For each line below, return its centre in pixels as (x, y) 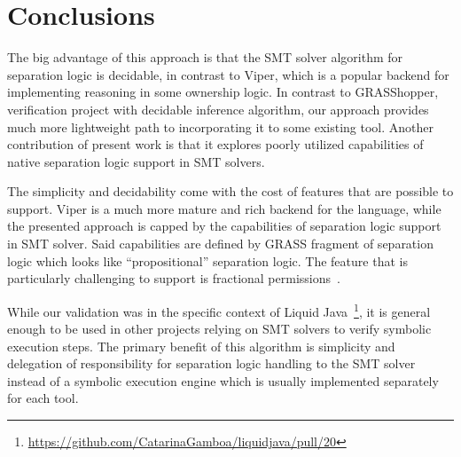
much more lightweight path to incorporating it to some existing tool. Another (220, 126)
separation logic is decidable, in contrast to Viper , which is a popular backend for (228, 74)
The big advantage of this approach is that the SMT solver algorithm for (205, 57)
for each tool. (43, 398)
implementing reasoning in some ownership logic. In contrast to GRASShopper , (223, 92)
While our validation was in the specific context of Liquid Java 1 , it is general (219, 310)
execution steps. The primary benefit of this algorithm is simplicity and (201, 346)
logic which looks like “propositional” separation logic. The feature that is (207, 260)
